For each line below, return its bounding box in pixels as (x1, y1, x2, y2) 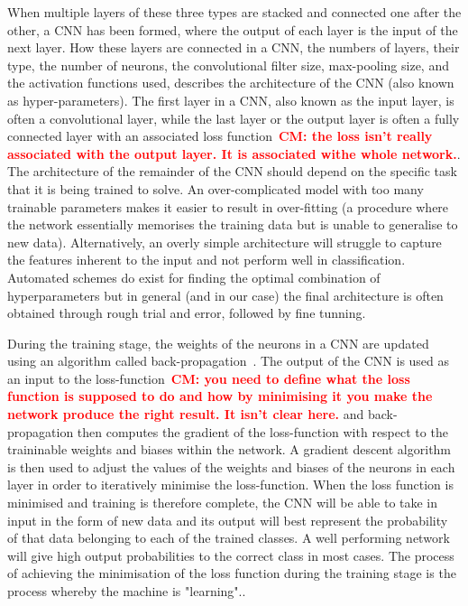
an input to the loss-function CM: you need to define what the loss (7, 368, 410, 387)
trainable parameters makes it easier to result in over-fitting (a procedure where (7, 197, 449, 216)
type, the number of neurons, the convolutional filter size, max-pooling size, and (7, 55, 449, 74)
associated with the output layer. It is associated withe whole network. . (7, 144, 461, 163)
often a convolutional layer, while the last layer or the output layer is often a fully (7, 108, 460, 127)
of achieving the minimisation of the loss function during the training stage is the (7, 564, 456, 583)
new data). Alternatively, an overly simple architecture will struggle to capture (7, 232, 442, 251)
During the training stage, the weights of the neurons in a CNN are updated (7, 333, 429, 352)
